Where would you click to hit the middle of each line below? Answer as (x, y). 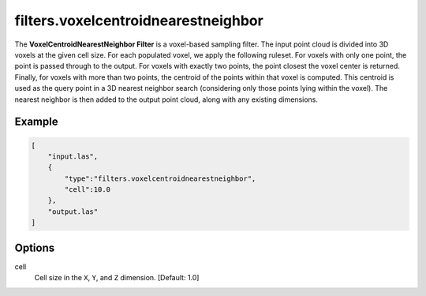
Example (36, 122)
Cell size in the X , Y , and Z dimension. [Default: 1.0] (117, 278)
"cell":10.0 (87, 190)
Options (35, 247)
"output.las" (73, 212)
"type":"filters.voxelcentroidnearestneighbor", (160, 178)
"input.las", (73, 156)
